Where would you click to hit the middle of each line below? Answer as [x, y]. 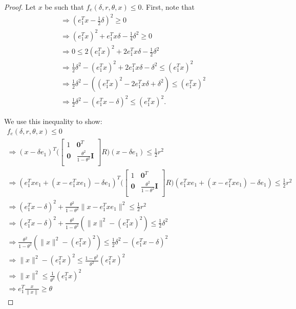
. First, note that [168, 7]
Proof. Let [20, 7]
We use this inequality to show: [53, 121]
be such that [64, 7]
